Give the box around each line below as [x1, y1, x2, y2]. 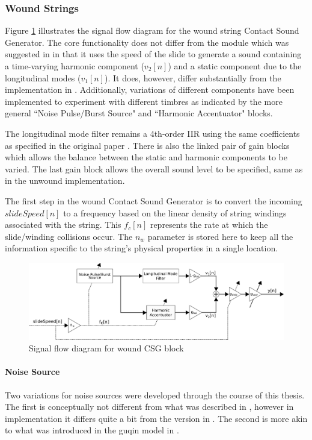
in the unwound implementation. [5, 174, 125, 187]
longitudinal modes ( [5, 71, 81, 84]
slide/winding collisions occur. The [5, 230, 133, 242]
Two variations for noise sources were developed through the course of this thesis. [5, 388, 305, 401]
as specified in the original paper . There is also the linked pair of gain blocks [5, 139, 290, 151]
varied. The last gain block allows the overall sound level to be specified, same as [5, 162, 303, 175]
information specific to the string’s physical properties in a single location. [5, 242, 278, 254]
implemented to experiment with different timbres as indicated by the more [5, 95, 283, 107]
